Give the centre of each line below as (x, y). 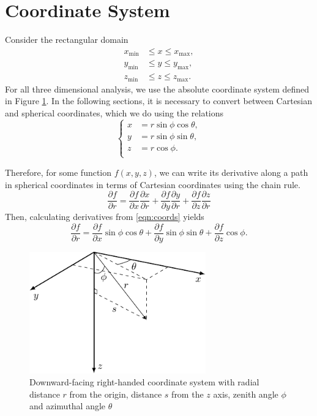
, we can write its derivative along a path (231, 172)
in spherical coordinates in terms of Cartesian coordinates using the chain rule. (153, 184)
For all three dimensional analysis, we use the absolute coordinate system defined (157, 89)
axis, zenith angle (246, 394)
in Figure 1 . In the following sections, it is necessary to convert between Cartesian (159, 101)
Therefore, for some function (58, 172)
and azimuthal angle (68, 406)
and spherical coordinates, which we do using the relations (114, 112)
